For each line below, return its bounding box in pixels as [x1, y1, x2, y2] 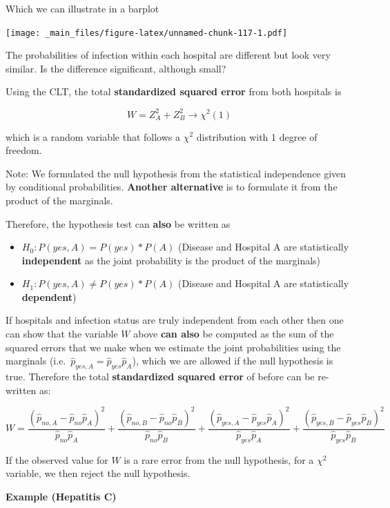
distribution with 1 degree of [196, 129, 318, 144]
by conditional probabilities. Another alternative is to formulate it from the [6, 179, 338, 194]
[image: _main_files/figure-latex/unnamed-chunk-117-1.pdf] [6, 28, 288, 38]
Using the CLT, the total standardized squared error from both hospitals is [6, 84, 342, 99]
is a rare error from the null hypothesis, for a [124, 452, 314, 467]
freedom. [6, 143, 42, 157]
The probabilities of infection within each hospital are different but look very [6, 48, 331, 62]
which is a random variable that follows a [6, 129, 181, 144]
